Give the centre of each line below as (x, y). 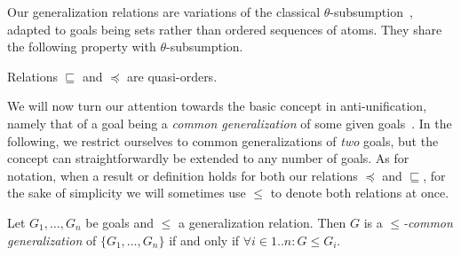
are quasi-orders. (172, 76)
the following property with (82, 47)
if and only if (204, 240)
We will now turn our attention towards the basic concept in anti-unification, (217, 106)
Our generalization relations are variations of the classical (164, 12)
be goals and (120, 222)
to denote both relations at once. (360, 193)
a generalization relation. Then (262, 222)
